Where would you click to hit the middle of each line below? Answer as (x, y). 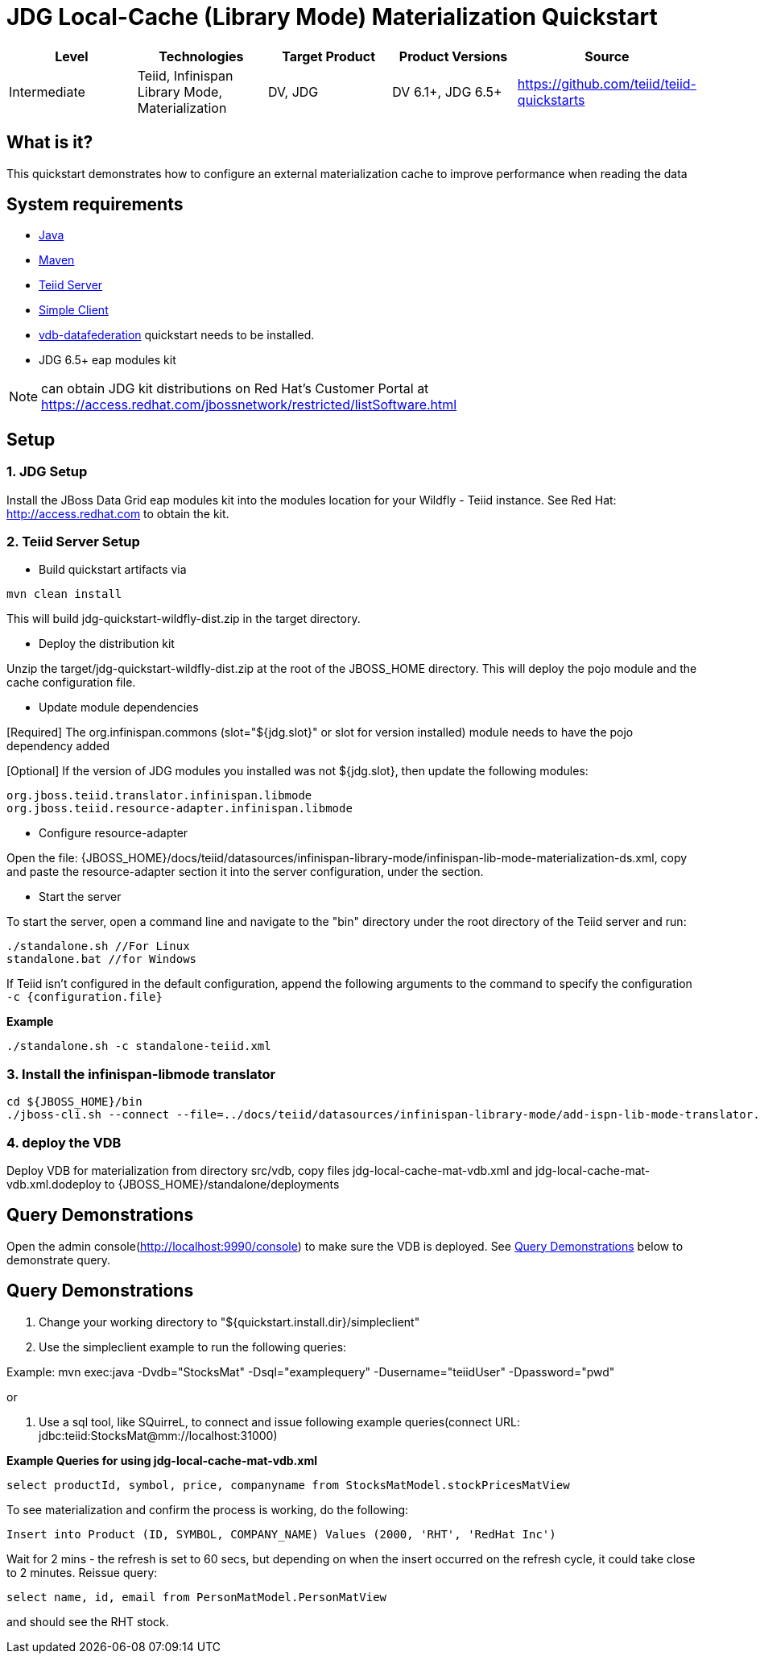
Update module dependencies (119, 708)
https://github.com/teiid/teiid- (607, 83)
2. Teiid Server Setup (73, 542)
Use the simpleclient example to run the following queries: (193, 1347)
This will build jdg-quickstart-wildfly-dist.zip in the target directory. (184, 619)
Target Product (329, 56)
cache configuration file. (71, 683)
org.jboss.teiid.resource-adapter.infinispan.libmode (180, 809)
